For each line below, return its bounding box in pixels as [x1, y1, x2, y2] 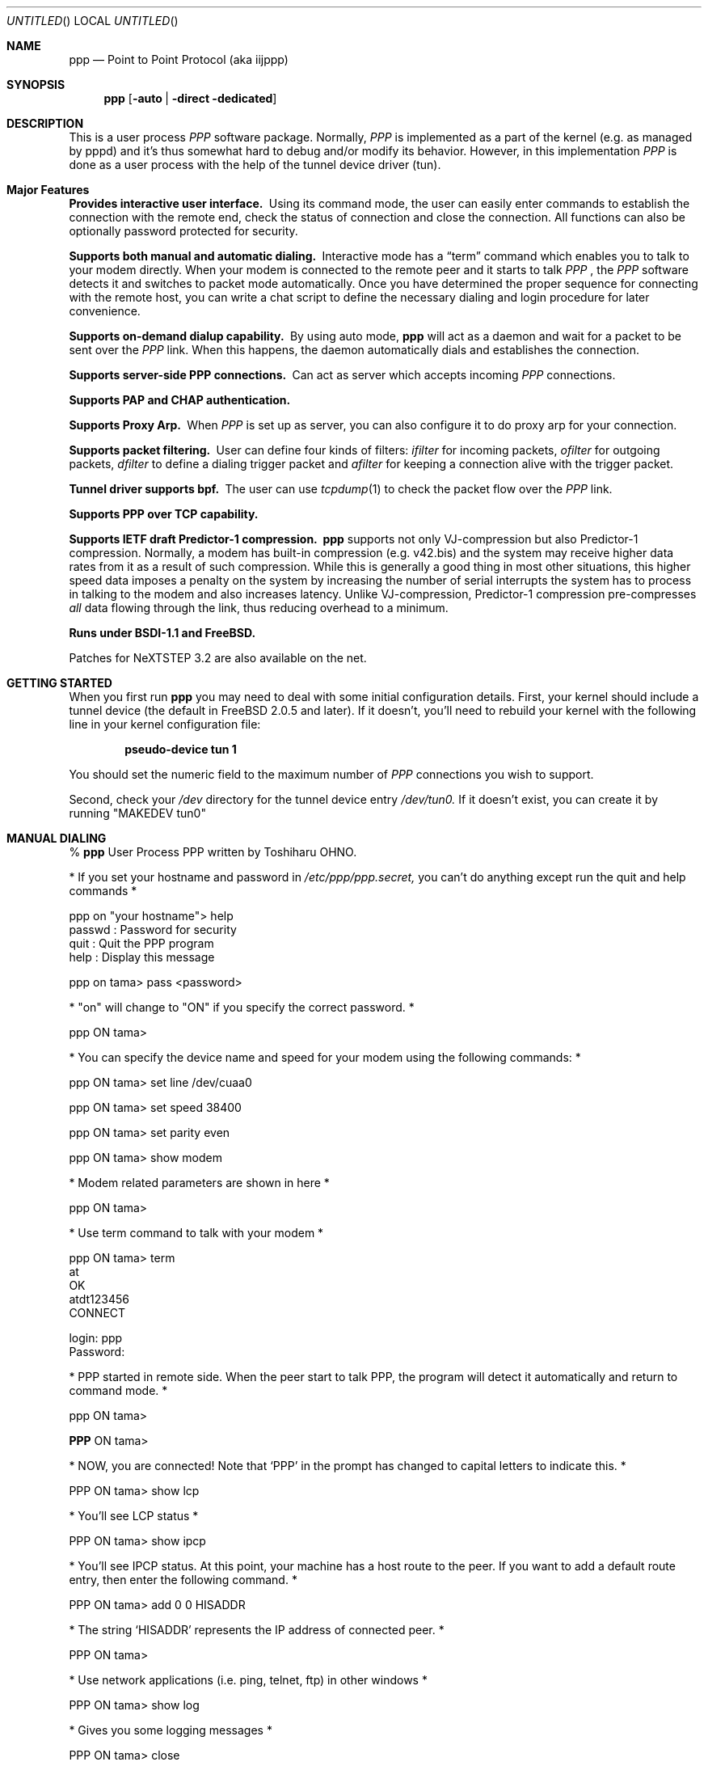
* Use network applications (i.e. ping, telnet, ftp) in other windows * [69, 1673, 428, 1687]
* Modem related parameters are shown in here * [69, 1176, 330, 1189]
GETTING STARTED [6, 676, 112, 690]
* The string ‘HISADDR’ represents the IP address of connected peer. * [69, 1623, 445, 1637]
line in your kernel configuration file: [69, 717, 261, 731]
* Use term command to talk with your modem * [69, 1226, 324, 1240]
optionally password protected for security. [69, 224, 298, 238]
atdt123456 [69, 1292, 129, 1306]
